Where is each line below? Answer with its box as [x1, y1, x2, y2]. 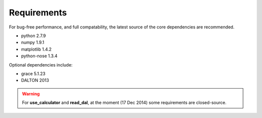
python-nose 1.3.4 [21, 53, 58, 59]
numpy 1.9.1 [21, 39, 45, 45]
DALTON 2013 [21, 78, 49, 83]
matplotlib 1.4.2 [21, 46, 52, 52]
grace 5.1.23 [21, 70, 46, 77]
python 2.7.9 [21, 33, 46, 39]
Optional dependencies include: [9, 62, 73, 67]
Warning [22, 91, 40, 96]
